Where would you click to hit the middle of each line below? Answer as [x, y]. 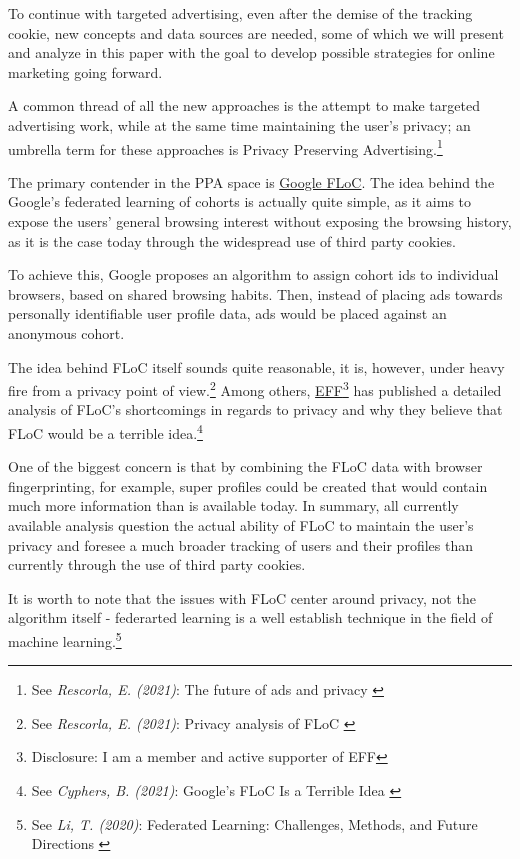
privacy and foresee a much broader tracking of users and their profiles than [240, 544]
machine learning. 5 [65, 639]
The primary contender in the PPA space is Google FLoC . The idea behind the [251, 181]
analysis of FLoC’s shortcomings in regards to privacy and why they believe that [255, 409]
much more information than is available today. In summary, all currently [233, 505]
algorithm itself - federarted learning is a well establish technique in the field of [250, 617]
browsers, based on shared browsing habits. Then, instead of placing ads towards [255, 293]
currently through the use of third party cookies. [157, 564]
